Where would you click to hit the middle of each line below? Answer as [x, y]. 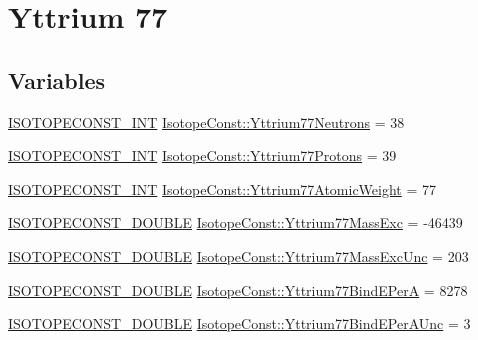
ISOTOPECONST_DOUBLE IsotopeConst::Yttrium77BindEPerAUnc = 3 [239, 323]
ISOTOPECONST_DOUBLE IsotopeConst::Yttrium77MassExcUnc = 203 [238, 255]
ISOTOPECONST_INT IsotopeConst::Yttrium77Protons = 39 [202, 155]
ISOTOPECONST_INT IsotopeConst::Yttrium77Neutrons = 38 [206, 121]
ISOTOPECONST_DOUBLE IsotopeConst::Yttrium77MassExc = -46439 [235, 222]
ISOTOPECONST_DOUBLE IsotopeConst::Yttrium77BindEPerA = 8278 [238, 289]
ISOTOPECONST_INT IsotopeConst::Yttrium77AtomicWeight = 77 [222, 188]
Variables [57, 79]
